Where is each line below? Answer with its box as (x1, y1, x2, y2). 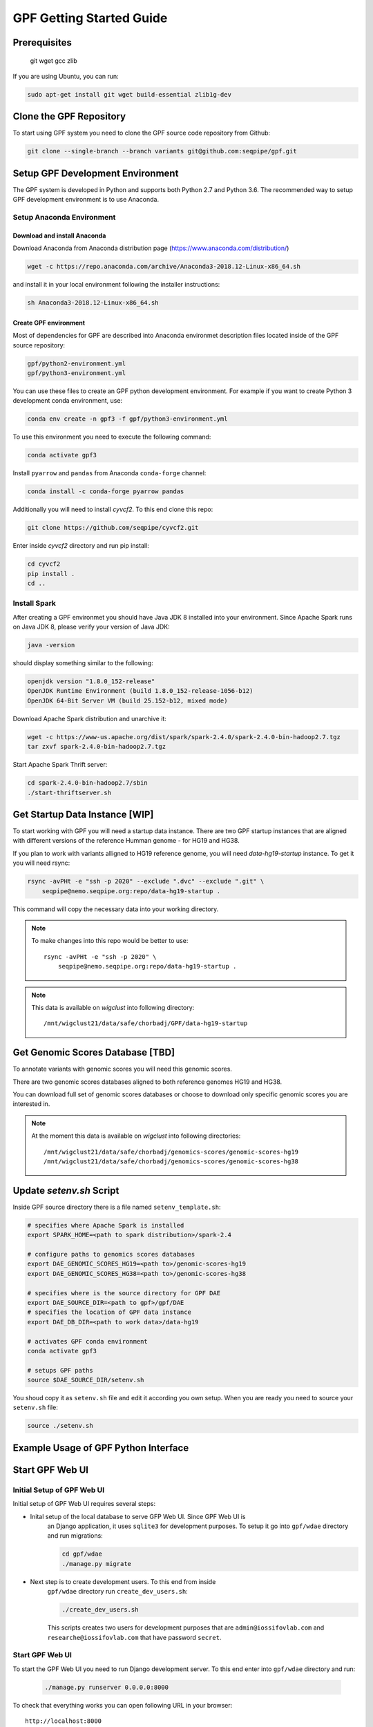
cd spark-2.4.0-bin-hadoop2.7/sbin (27, 779, 148, 787)
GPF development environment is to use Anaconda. (12, 195, 159, 204)
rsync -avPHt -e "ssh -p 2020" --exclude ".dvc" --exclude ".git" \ (27, 877, 265, 886)
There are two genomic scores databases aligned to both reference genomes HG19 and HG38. (12, 1078, 283, 1086)
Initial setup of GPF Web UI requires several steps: (12, 1500, 155, 1508)
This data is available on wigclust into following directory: (31, 1003, 195, 1011)
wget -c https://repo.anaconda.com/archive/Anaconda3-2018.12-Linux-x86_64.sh (27, 263, 300, 271)
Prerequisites (12, 37, 72, 48)
